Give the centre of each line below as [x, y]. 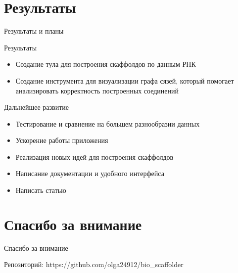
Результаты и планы [34, 31]
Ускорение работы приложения [62, 140]
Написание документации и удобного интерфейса [90, 173]
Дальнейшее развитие [36, 107]
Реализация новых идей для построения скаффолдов [95, 157]
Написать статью [41, 190]
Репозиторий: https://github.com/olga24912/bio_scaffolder [94, 264]
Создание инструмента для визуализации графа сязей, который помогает [125, 80]
